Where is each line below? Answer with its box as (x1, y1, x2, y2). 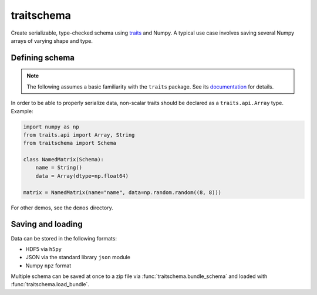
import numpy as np (23, 123, 79, 130)
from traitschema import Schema (23, 140, 117, 147)
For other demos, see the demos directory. (11, 204, 114, 211)
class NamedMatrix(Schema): (23, 156, 104, 163)
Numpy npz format (25, 262, 72, 269)
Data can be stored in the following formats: (11, 235, 117, 242)
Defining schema (11, 53, 75, 63)
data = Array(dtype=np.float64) (35, 172, 129, 179)
